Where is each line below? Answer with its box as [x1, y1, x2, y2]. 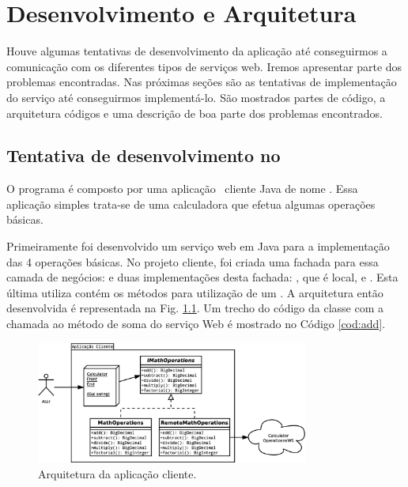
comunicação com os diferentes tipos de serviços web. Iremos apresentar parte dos [6, 58, 402, 74]
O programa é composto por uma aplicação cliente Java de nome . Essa [6, 180, 358, 197]
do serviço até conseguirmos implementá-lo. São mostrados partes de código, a [6, 89, 386, 105]
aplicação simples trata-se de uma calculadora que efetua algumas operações [6, 195, 376, 212]
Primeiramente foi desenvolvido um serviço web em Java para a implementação [6, 238, 390, 255]
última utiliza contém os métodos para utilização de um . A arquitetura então [6, 284, 383, 300]
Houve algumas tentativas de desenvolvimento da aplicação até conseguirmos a [6, 43, 387, 59]
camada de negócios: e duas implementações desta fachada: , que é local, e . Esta [6, 269, 399, 285]
